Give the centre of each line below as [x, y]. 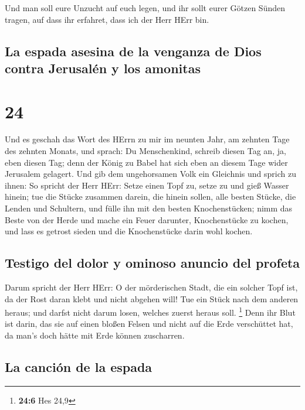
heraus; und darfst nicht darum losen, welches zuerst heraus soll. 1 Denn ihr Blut [150, 311]
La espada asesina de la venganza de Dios [133, 51]
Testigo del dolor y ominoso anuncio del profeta [152, 263]
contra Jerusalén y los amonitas [103, 68]
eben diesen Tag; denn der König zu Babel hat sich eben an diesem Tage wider [146, 162]
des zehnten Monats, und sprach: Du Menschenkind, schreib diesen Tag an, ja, [145, 151]
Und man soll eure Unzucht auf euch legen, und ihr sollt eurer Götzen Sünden [145, 8]
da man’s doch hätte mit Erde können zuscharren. [95, 335]
